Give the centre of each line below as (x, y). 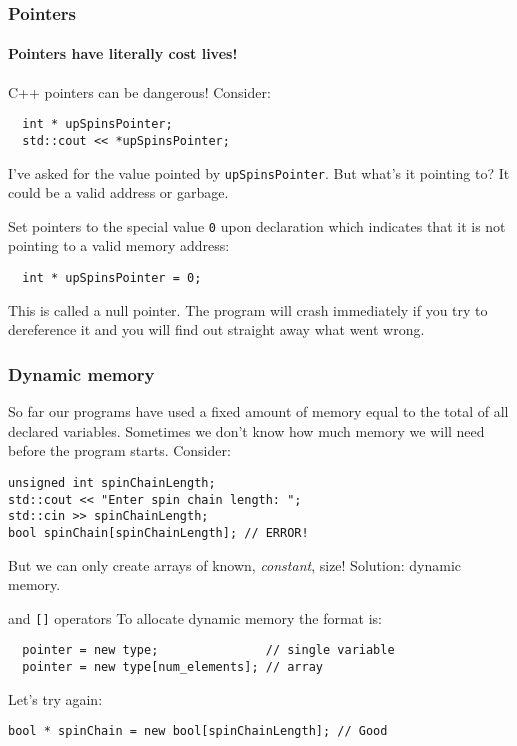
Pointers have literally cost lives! (123, 53)
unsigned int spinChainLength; (112, 482)
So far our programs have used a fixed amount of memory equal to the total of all (258, 411)
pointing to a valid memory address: (119, 245)
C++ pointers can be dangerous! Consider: (139, 91)
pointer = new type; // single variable (208, 650)
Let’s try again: (55, 698)
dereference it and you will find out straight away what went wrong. (216, 329)
